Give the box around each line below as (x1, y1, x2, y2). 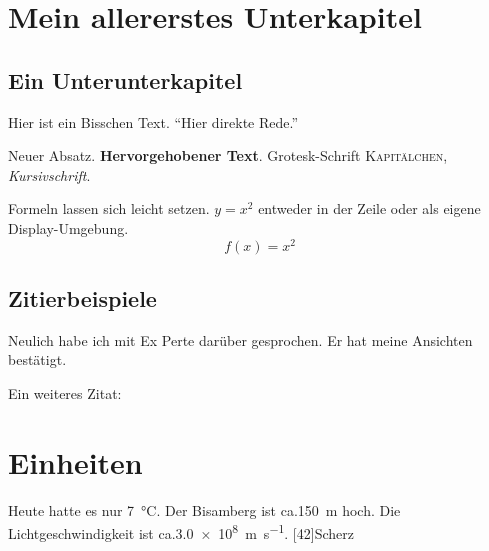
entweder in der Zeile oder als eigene (258, 198, 481, 219)
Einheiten (8, 441, 143, 482)
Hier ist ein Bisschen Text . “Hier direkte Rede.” (8, 111, 299, 132)
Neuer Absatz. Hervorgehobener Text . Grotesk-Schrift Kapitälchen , (8, 145, 448, 166)
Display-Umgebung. (8, 217, 129, 238)
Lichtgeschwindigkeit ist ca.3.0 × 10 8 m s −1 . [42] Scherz (8, 520, 354, 543)
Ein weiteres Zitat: (8, 383, 122, 404)
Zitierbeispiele (8, 283, 157, 314)
